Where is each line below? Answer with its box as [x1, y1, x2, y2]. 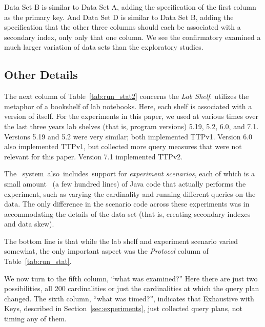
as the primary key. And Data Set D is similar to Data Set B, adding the [4, 11, 234, 22]
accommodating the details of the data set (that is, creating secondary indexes [4, 208, 251, 219]
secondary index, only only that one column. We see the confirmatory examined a [4, 31, 261, 42]
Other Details [4, 67, 78, 83]
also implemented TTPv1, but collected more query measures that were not [4, 141, 242, 152]
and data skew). [4, 218, 54, 229]
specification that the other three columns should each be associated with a [4, 22, 241, 32]
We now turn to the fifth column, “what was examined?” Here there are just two [4, 273, 258, 283]
